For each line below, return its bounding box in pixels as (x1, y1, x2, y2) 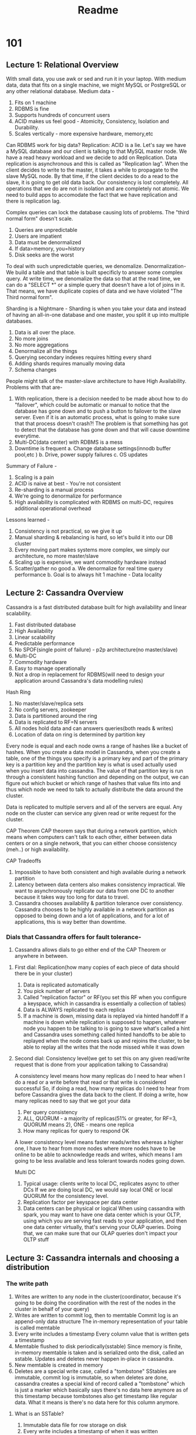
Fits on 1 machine (14, 99, 57, 106)
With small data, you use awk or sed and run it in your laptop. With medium (6, 76, 187, 82)
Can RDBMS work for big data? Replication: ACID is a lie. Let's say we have (6, 142, 187, 148)
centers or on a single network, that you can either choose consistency (6, 840, 177, 847)
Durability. (14, 124, 40, 131)
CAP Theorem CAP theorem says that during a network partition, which (6, 827, 177, 834)
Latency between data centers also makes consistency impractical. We (14, 881, 185, 888)
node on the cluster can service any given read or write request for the (6, 809, 176, 817)
